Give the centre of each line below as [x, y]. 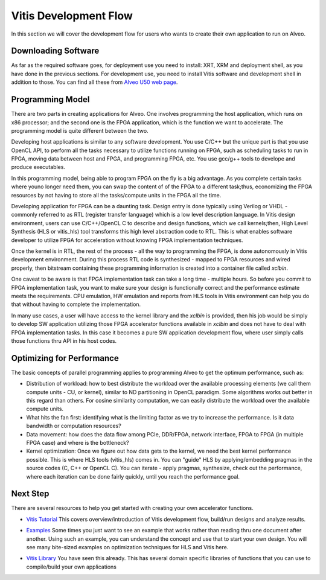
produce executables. [38, 167]
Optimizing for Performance [65, 358]
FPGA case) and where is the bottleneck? [78, 442]
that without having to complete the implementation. [76, 304]
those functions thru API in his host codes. [64, 340]
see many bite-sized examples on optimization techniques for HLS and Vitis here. [127, 547]
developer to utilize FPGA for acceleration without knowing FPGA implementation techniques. [127, 240]
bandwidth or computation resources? [74, 426]
